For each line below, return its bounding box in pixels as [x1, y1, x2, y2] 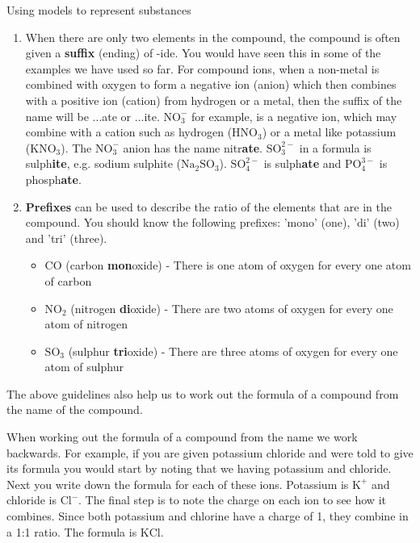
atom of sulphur [44, 358, 124, 375]
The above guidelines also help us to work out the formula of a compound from [6, 385, 399, 402]
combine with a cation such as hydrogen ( [25, 123, 233, 140]
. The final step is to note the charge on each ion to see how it [78, 491, 386, 508]
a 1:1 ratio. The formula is [6, 523, 137, 540]
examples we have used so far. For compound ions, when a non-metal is [25, 60, 380, 77]
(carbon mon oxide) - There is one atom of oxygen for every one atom [65, 257, 411, 274]
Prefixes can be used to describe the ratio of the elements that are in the [25, 198, 392, 215]
